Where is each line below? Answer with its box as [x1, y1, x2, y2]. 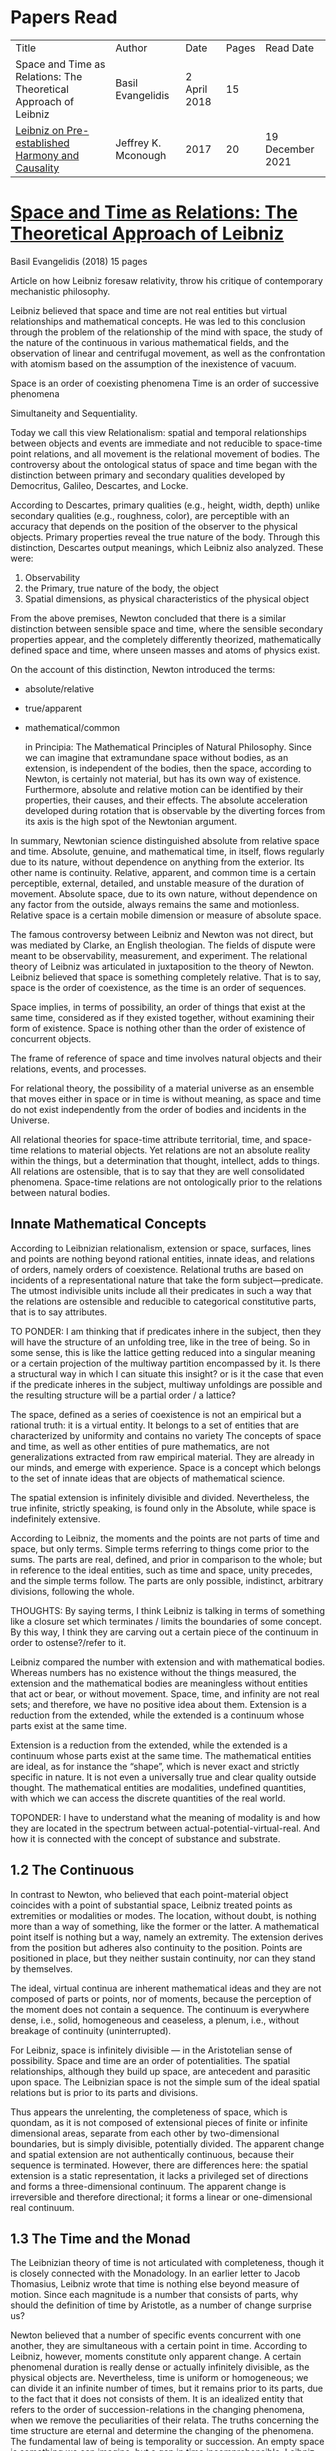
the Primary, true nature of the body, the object [24, 582, 220, 594]
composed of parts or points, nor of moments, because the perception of [10, 1992, 312, 2005]
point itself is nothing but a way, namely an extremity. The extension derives [10, 1931, 324, 1943]
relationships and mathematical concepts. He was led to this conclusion [10, 315, 306, 327]
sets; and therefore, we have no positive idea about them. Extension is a [10, 1698, 307, 1710]
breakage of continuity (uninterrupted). [10, 2024, 172, 2036]
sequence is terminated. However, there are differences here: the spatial [10, 2159, 308, 2171]
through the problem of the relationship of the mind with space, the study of [10, 326, 323, 338]
